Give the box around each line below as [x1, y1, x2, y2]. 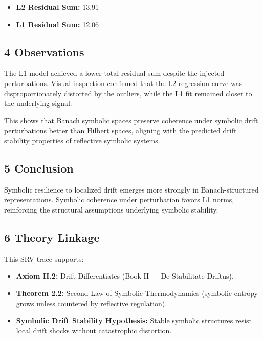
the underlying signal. [4, 98, 72, 109]
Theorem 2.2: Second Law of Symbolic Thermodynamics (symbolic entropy [16, 287, 258, 298]
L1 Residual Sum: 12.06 [16, 18, 99, 29]
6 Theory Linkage [4, 229, 100, 245]
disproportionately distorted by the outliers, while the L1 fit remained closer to [4, 88, 252, 98]
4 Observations [4, 44, 84, 59]
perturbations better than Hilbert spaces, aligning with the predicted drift [4, 125, 237, 136]
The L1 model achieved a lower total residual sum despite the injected [4, 68, 225, 78]
